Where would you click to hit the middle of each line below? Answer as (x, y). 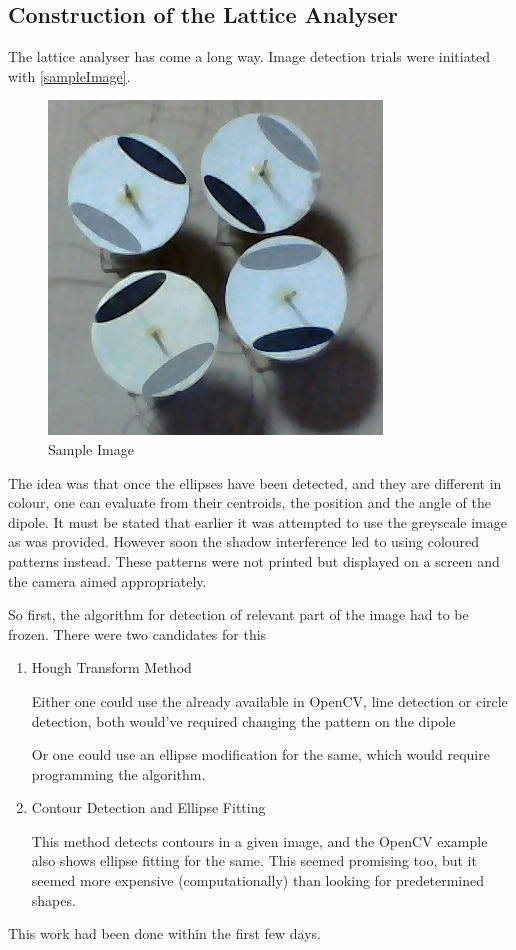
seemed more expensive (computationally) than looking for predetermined (258, 880)
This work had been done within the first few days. (164, 933)
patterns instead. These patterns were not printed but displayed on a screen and (254, 560)
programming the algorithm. (118, 773)
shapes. (53, 899)
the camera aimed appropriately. (107, 580)
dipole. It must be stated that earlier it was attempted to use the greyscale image (257, 521)
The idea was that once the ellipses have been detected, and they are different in (255, 482)
